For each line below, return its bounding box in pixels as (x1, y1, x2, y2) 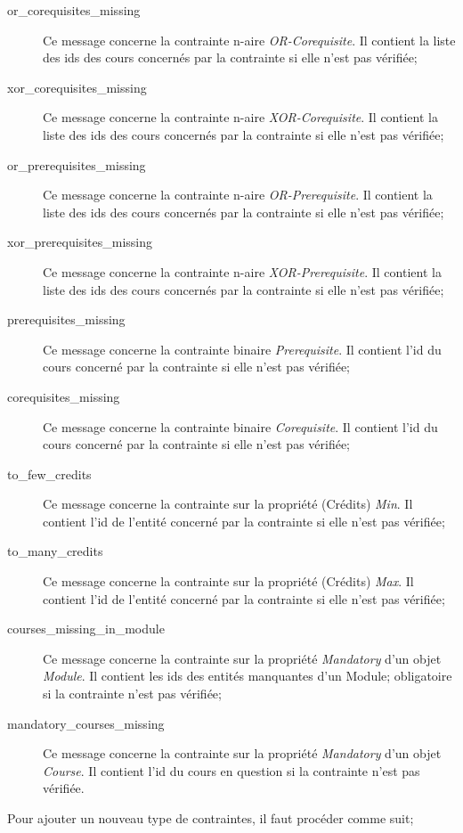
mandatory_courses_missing (7, 714, 165, 732)
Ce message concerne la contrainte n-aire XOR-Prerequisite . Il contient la (43, 262, 442, 281)
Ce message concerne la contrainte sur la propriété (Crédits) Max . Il (43, 572, 414, 591)
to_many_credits (7, 542, 103, 560)
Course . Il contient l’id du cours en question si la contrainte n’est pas (43, 761, 420, 780)
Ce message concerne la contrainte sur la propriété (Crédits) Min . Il (43, 494, 413, 513)
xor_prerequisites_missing (7, 233, 152, 251)
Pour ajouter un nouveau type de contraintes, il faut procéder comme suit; (7, 809, 414, 827)
